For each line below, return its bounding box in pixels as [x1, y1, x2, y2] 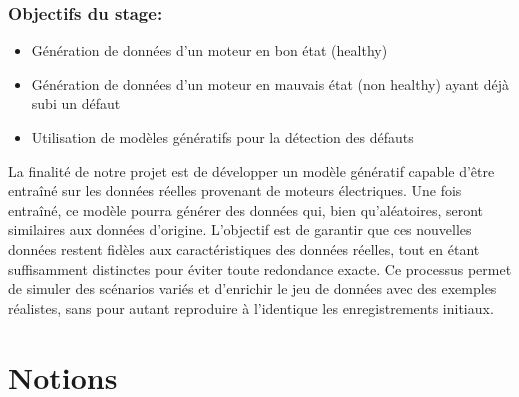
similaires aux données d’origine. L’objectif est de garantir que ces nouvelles [8, 219, 472, 240]
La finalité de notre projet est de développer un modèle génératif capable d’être [8, 160, 495, 181]
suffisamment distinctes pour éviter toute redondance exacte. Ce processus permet [8, 258, 512, 279]
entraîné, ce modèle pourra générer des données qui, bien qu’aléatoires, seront [8, 199, 484, 220]
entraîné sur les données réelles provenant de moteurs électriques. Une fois [8, 180, 462, 201]
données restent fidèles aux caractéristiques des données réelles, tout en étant [8, 238, 480, 259]
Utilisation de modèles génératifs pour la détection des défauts [31, 127, 414, 147]
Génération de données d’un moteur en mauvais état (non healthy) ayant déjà [31, 73, 509, 94]
